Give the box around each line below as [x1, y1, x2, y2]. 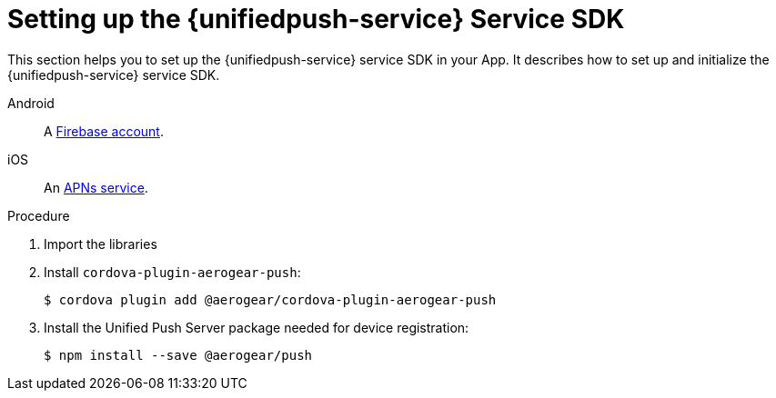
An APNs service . [44, 179, 148, 195]
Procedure [7, 207, 70, 224]
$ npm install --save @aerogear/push [44, 347, 313, 363]
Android [7, 95, 55, 111]
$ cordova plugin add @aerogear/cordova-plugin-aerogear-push [44, 292, 497, 307]
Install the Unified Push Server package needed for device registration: [44, 319, 469, 335]
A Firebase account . [44, 123, 164, 139]
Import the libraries [44, 235, 157, 252]
